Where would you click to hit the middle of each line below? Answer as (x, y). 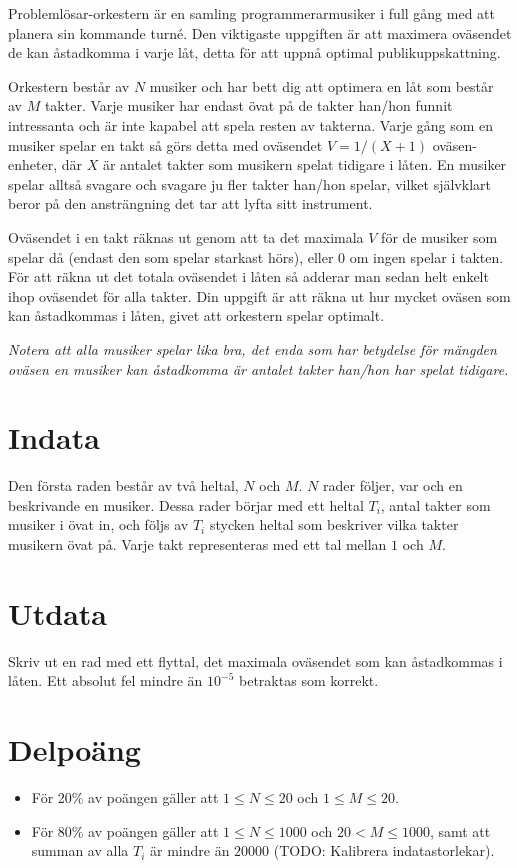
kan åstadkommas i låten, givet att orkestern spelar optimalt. (196, 315)
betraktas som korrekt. (309, 680)
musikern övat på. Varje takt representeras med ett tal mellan (197, 544)
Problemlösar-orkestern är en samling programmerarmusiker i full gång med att (252, 13)
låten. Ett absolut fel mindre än (105, 680)
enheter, (33, 164)
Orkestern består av (69, 85)
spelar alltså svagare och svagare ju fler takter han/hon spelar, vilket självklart (249, 183)
